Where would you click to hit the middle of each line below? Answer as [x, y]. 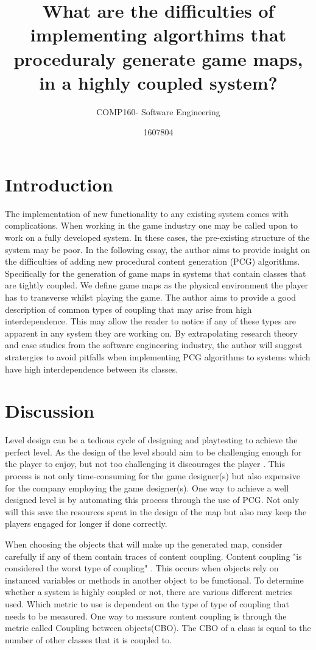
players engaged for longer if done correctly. [86, 523]
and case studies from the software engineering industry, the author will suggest [154, 345]
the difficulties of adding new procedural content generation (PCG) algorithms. [153, 261]
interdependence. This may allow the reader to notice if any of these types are [150, 321]
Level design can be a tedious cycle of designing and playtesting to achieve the [151, 440]
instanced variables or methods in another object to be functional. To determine [154, 580]
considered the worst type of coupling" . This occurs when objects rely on [142, 568]
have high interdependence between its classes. [92, 369]
